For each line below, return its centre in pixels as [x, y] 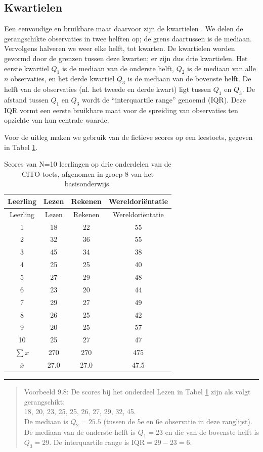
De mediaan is [46, 421]
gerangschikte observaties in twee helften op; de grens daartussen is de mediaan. [128, 38]
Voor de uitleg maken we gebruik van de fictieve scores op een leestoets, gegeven [128, 137]
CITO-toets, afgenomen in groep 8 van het [88, 173]
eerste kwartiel [27, 68]
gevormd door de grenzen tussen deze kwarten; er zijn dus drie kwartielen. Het [126, 58]
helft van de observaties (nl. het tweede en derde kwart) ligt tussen [108, 89]
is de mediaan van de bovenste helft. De [189, 79]
